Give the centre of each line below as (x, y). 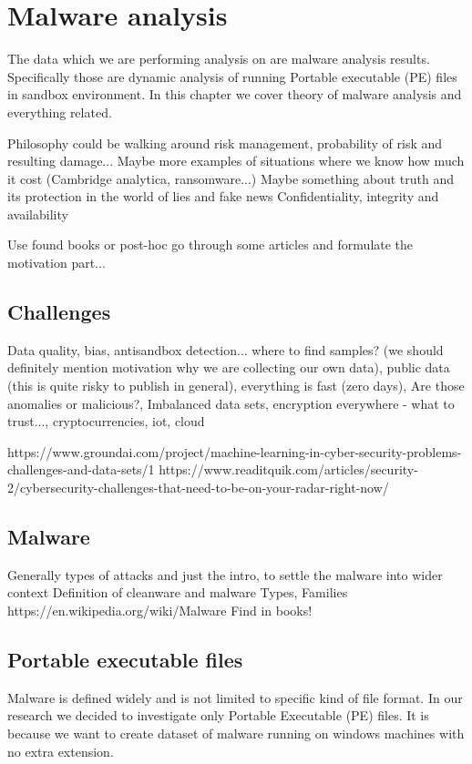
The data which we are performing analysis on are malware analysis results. (219, 59)
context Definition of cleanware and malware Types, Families (178, 592)
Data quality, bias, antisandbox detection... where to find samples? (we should (226, 349)
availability (38, 214)
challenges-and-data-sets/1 (81, 469)
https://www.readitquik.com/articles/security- (288, 469)
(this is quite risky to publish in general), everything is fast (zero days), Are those (236, 386)
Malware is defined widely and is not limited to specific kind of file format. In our (235, 697)
